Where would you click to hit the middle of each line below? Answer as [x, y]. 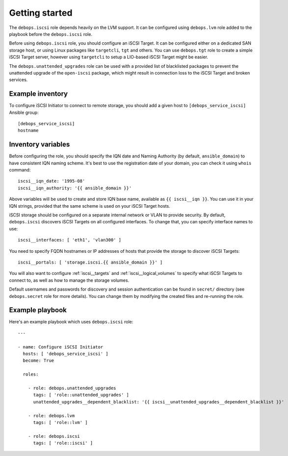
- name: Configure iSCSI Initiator [61, 347]
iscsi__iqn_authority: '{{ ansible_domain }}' [75, 188]
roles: [31, 375]
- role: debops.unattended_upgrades [72, 388]
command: [20, 170]
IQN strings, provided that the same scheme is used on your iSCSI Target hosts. [90, 206]
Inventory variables [39, 145]
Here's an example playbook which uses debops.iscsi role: [71, 322]
